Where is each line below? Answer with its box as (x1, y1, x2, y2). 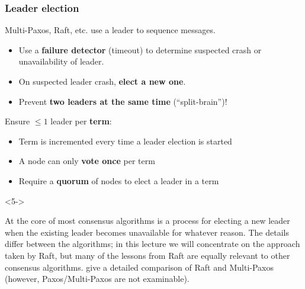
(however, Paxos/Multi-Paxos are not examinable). (5, 272, 190, 285)
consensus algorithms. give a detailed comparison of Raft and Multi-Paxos (5, 261, 274, 273)
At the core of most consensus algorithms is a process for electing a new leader (5, 214, 290, 227)
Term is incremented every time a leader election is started (18, 134, 232, 147)
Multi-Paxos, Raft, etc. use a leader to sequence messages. (5, 24, 216, 36)
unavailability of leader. (18, 55, 104, 68)
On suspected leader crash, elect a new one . (18, 75, 186, 87)
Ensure (5, 115, 30, 127)
